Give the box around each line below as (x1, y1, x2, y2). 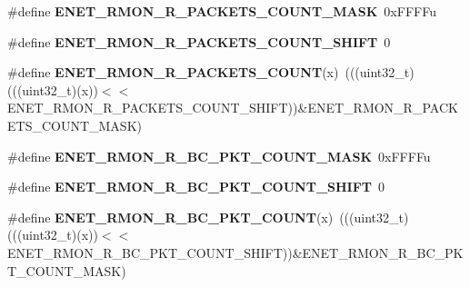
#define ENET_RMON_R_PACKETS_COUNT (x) (7, 63, 339, 82)
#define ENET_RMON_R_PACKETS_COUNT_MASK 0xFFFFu (7, 2, 436, 20)
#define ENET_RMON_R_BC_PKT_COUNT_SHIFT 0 (7, 177, 385, 196)
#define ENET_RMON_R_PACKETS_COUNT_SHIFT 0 (7, 32, 391, 51)
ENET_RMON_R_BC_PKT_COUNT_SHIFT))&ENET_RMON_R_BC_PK (7, 242, 464, 262)
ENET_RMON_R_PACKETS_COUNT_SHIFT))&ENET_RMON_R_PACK (7, 98, 458, 117)
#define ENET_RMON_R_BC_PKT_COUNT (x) (7, 207, 334, 226)
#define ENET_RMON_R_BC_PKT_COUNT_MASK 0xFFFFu (7, 146, 431, 165)
